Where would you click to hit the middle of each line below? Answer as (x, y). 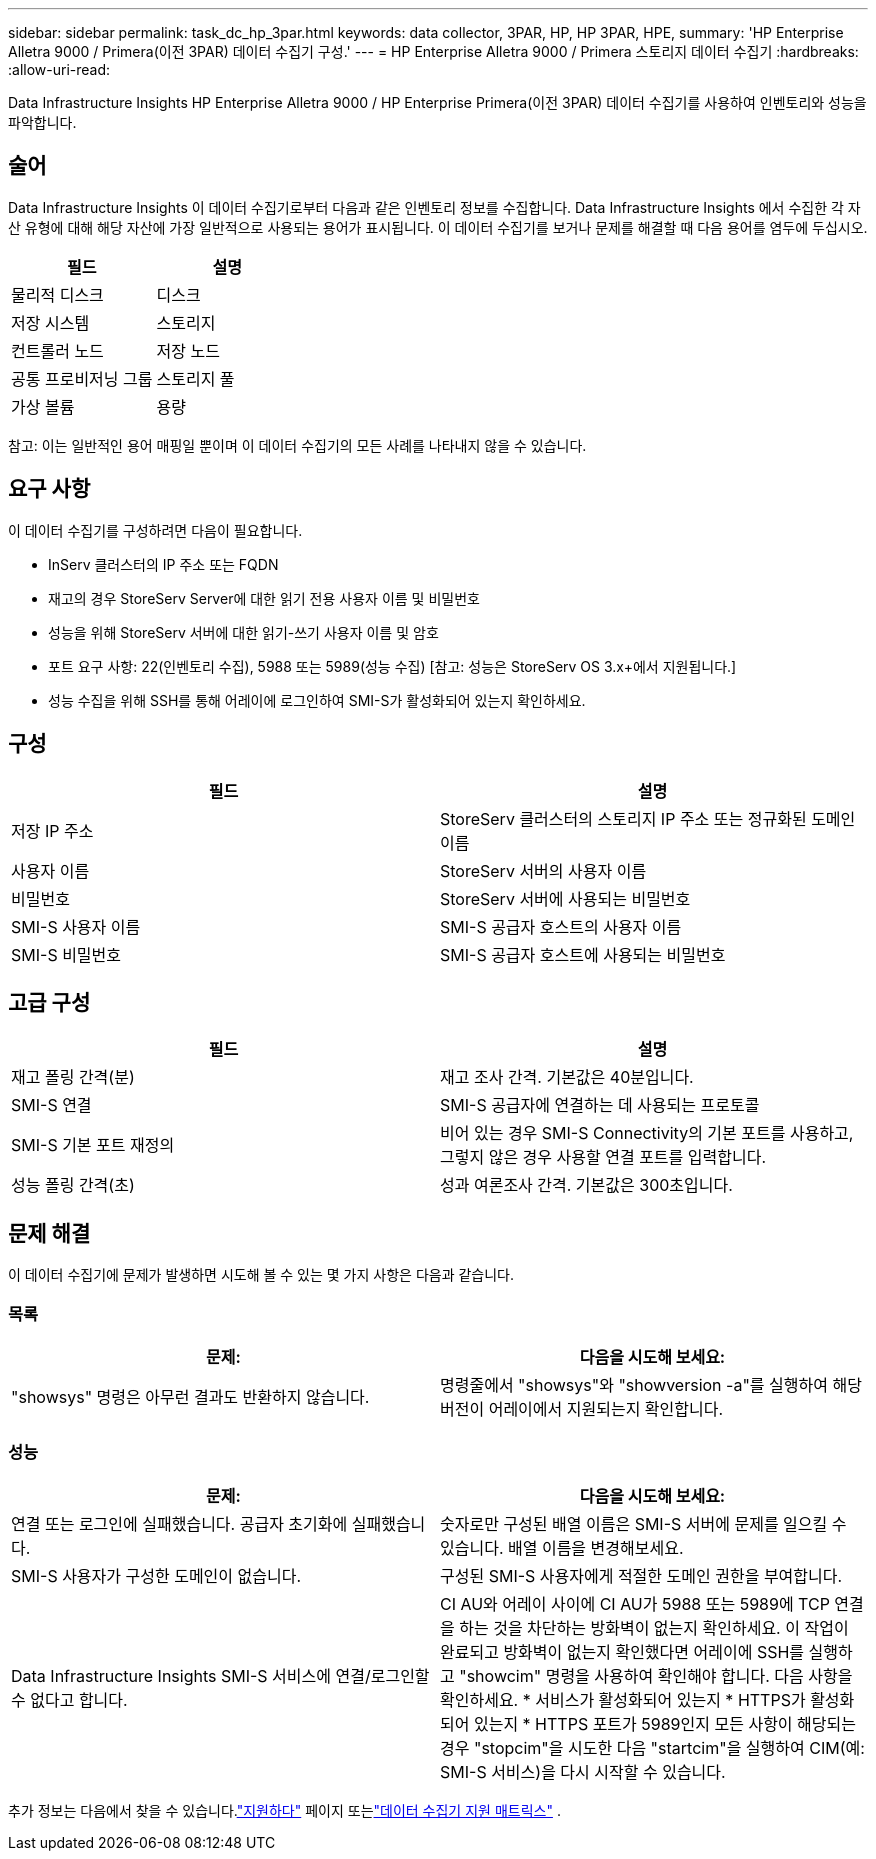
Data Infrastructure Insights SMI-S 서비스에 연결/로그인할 (220, 1675)
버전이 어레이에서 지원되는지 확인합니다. (582, 1408)
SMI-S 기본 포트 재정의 (93, 1145)
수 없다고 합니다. (69, 1699)
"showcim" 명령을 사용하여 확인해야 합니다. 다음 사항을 (656, 1675)
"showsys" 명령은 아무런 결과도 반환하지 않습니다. (190, 1396)
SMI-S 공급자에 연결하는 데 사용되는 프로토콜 (600, 1105)
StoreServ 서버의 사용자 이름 (543, 870)
